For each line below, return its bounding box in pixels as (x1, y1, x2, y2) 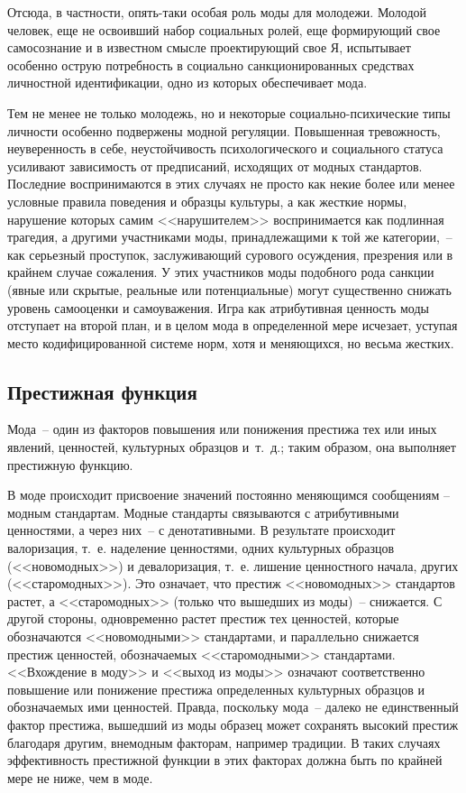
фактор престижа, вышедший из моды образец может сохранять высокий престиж (7, 715, 459, 733)
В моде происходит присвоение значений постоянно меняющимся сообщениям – (7, 485, 450, 504)
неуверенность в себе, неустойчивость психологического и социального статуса (7, 139, 443, 158)
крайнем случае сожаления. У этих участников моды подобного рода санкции (7, 263, 434, 281)
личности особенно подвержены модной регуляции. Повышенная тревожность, (7, 121, 441, 140)
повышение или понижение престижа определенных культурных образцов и (7, 679, 425, 698)
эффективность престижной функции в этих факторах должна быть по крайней (7, 751, 443, 770)
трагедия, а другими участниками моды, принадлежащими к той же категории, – (7, 227, 452, 246)
